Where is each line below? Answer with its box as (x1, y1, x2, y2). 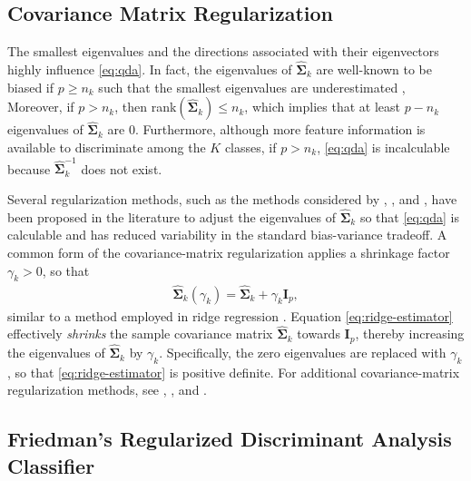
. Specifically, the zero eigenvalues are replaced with (159, 343, 446, 362)
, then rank (114, 97, 177, 116)
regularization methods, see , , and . (7, 380, 207, 399)
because (7, 159, 51, 178)
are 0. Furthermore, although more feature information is (107, 120, 426, 139)
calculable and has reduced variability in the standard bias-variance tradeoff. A (7, 225, 447, 244)
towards (297, 324, 340, 343)
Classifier (7, 451, 95, 479)
